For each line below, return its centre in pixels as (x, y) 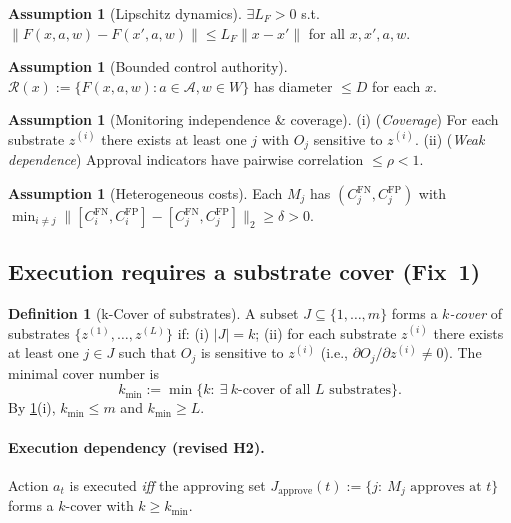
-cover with (99, 505)
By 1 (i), (32, 407)
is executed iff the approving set (167, 484)
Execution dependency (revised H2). (136, 446)
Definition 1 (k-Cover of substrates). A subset (153, 313)
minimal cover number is (84, 372)
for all (326, 32)
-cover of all (274, 390)
